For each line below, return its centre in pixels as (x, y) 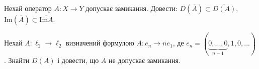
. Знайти (17, 60)
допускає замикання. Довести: (132, 8)
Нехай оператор (28, 8)
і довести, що (78, 60)
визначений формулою (100, 43)
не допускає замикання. (145, 60)
